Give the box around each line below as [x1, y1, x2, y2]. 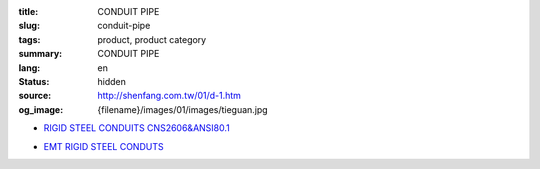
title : [18, 6, 39, 17]
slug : [18, 20, 40, 32]
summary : [18, 48, 63, 60]
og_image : [18, 103, 64, 115]
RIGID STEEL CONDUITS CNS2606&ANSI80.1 [43, 122, 230, 134]
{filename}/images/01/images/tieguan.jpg [97, 103, 269, 115]
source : [18, 90, 52, 102]
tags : [18, 33, 41, 45]
